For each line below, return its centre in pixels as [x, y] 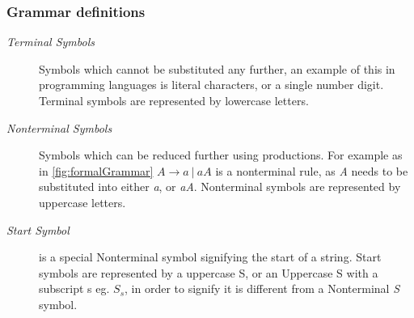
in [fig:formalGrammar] [96, 170]
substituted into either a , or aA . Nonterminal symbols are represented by [220, 187]
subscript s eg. [74, 288]
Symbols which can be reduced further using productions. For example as [221, 155]
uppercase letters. [82, 202]
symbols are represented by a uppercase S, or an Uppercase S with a [209, 272]
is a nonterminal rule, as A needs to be [312, 170]
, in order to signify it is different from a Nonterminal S [262, 288]
